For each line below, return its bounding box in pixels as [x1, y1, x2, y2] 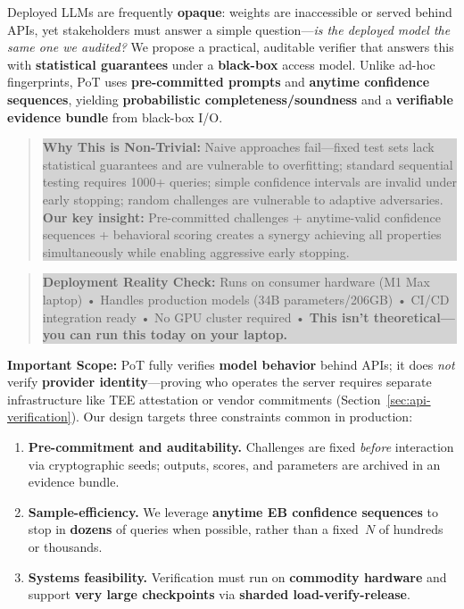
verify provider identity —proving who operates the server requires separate [7, 372, 432, 391]
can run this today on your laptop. [70, 325, 288, 344]
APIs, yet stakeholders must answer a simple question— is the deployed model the [7, 20, 451, 38]
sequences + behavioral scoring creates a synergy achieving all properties [42, 225, 442, 244]
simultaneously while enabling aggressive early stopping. [42, 242, 350, 261]
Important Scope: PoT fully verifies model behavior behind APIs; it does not [7, 355, 455, 373]
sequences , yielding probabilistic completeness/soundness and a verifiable [7, 89, 453, 108]
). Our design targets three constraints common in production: [70, 407, 413, 426]
